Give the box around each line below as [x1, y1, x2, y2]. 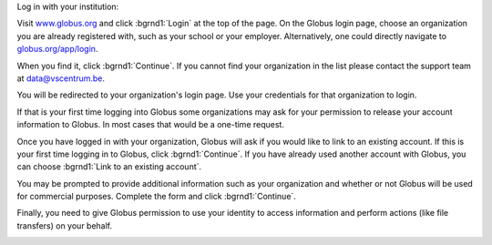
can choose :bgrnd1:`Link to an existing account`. [16, 161, 202, 172]
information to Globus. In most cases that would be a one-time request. [16, 119, 284, 130]
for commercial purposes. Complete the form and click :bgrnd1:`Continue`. [16, 191, 296, 202]
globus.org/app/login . [16, 44, 98, 55]
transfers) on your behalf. [16, 219, 113, 231]
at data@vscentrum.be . [16, 73, 105, 84]
